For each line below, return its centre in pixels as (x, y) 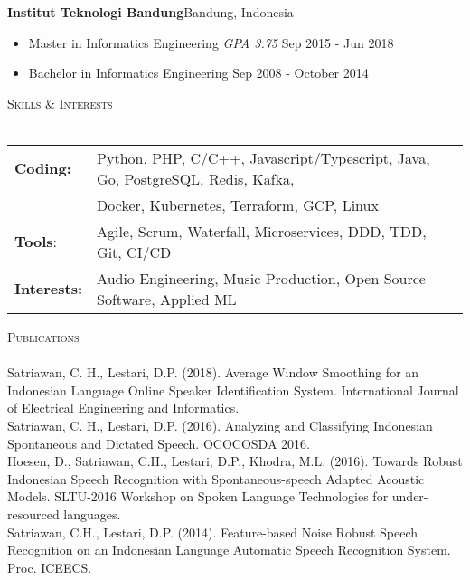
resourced (33, 513)
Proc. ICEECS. (50, 567)
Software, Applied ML (167, 299)
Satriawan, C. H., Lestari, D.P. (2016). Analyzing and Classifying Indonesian (220, 425)
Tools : (36, 242)
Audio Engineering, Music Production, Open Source (261, 278)
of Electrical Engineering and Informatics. (123, 408)
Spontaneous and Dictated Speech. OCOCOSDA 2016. (159, 443)
